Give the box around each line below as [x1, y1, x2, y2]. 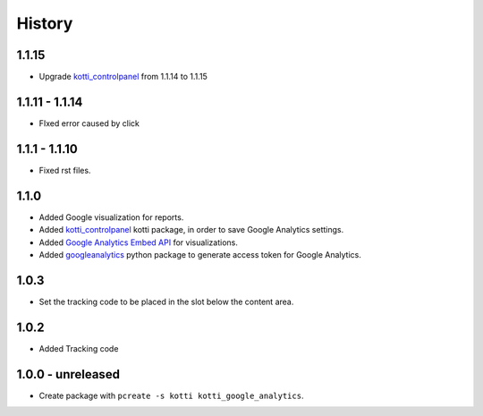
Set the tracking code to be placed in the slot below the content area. [38, 296, 294, 307]
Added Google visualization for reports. [38, 211, 184, 223]
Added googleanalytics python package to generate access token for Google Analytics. [38, 249, 361, 259]
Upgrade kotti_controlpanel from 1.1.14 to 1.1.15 [38, 72, 208, 82]
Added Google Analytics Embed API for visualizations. [38, 237, 239, 248]
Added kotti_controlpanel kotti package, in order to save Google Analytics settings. [38, 225, 344, 235]
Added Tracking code [38, 343, 119, 353]
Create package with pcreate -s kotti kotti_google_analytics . [38, 390, 304, 401]
